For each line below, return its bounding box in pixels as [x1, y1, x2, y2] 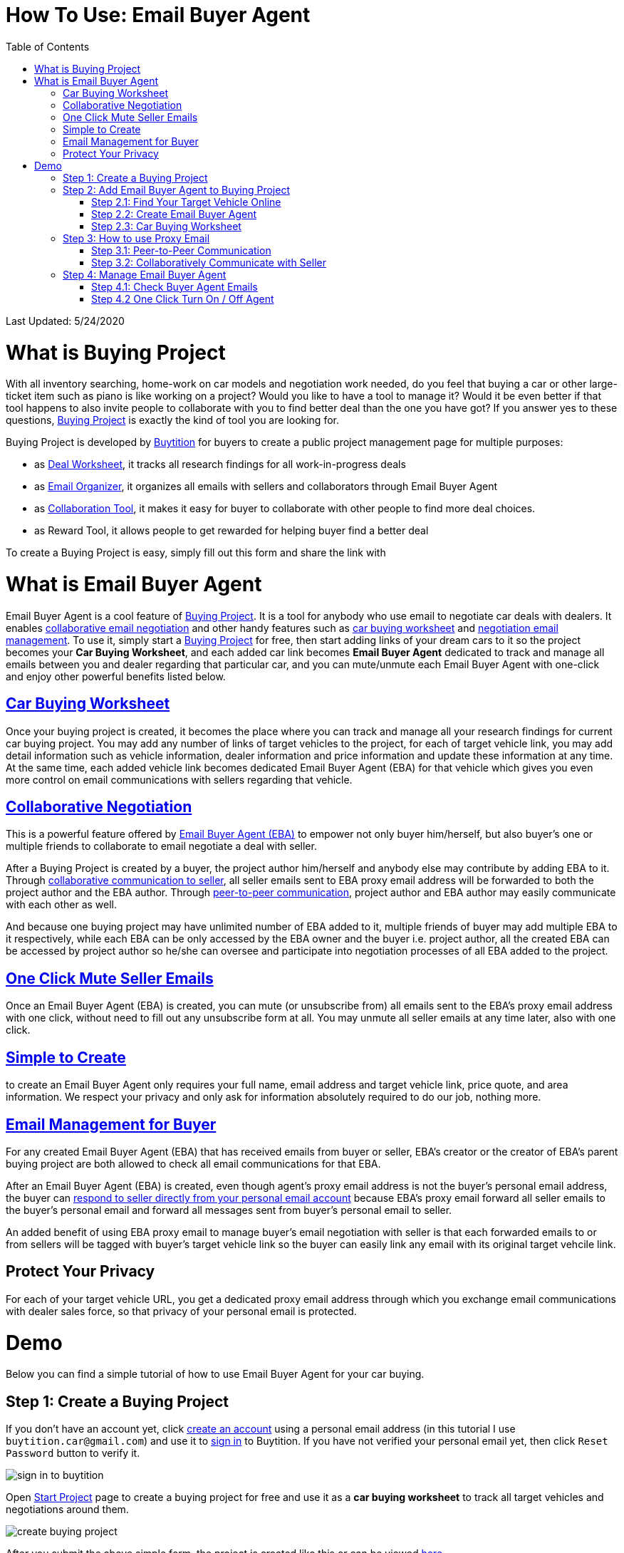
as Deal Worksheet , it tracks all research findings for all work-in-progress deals [34, 458, 406, 471]
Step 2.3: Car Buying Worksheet [91, 219, 241, 232]
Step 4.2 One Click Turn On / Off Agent [91, 292, 274, 305]
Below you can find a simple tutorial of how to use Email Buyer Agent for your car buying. [6, 1368, 425, 1381]
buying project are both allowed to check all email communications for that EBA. [6, 1157, 381, 1170]
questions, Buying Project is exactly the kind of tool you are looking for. [6, 414, 339, 427]
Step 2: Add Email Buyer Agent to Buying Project [63, 183, 290, 196]
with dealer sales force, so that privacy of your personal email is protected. [6, 1304, 357, 1317]
